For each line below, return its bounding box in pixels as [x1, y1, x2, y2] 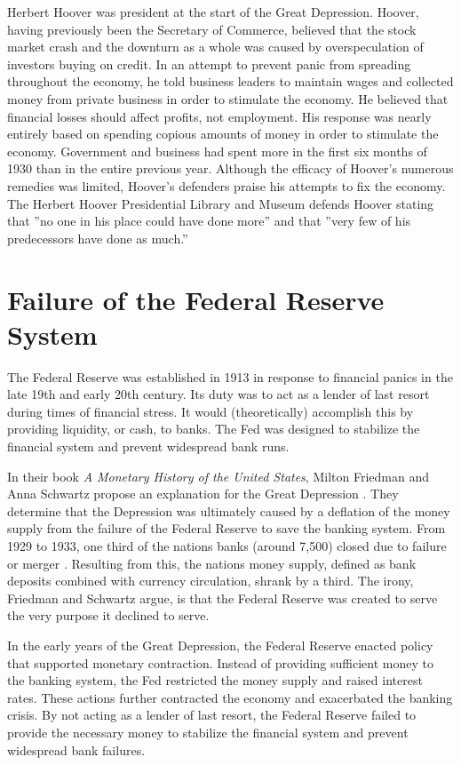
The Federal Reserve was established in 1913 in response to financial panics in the [7, 367, 453, 386]
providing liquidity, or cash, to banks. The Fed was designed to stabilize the [7, 419, 420, 438]
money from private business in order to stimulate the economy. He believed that [7, 89, 449, 108]
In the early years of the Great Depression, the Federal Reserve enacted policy [7, 635, 433, 654]
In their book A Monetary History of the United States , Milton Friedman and [7, 466, 429, 485]
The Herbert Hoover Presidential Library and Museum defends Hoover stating [7, 194, 434, 212]
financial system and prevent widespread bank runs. [7, 437, 290, 455]
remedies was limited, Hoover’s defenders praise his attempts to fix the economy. [7, 176, 446, 195]
